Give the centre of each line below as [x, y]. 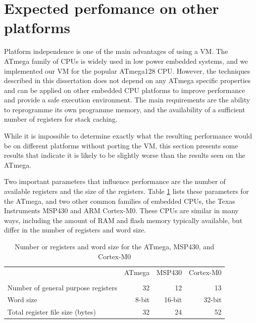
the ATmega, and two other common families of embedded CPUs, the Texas [120, 201]
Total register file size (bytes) [52, 312]
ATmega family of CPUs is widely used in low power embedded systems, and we [126, 61]
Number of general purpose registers [62, 287]
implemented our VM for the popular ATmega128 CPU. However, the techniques [127, 70]
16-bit [173, 300]
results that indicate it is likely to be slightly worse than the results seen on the [125, 155]
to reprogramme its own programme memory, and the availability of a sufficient [125, 109]
